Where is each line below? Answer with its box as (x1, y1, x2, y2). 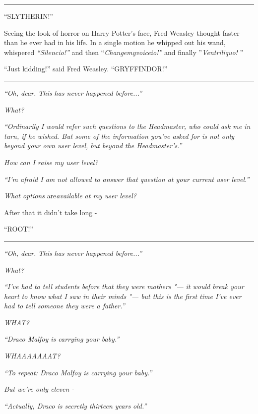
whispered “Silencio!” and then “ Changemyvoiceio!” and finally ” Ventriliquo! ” (4, 47, 244, 57)
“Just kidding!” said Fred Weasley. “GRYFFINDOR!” (4, 63, 168, 74)
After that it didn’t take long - (4, 207, 97, 217)
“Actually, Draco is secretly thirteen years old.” (4, 400, 147, 411)
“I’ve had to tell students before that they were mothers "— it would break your (4, 281, 244, 292)
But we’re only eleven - (4, 384, 74, 394)
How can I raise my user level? (4, 157, 98, 167)
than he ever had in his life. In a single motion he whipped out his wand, (4, 37, 226, 48)
